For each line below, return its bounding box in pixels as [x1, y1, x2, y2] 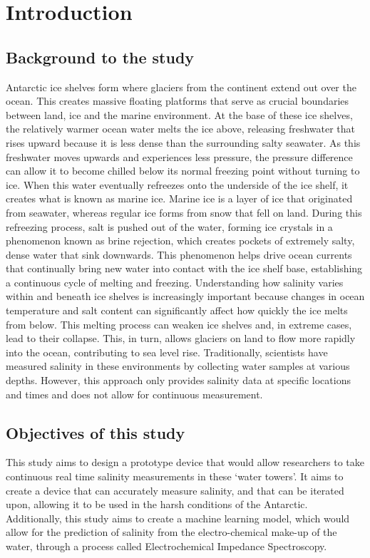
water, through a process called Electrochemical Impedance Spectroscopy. [6, 539, 327, 553]
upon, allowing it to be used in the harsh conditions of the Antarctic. [6, 497, 308, 512]
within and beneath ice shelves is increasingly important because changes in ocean [6, 289, 365, 304]
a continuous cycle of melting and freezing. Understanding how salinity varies [6, 274, 344, 289]
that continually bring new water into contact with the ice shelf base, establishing [6, 261, 363, 276]
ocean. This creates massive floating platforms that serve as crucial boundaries [6, 93, 349, 108]
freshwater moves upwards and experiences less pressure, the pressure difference [6, 149, 353, 164]
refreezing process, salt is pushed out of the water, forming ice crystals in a [6, 219, 333, 234]
